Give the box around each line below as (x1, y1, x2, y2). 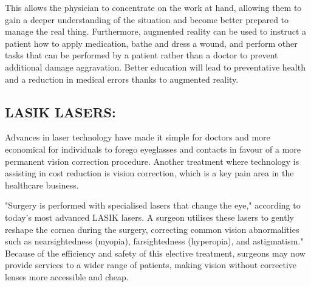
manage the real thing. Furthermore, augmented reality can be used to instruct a (5, 25, 307, 38)
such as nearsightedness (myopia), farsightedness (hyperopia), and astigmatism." (5, 235, 304, 247)
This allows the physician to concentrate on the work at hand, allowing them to (5, 1, 302, 13)
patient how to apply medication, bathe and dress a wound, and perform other (5, 36, 298, 49)
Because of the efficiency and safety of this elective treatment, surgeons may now (5, 246, 306, 259)
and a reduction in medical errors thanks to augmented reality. (5, 72, 239, 85)
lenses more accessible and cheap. (5, 270, 129, 283)
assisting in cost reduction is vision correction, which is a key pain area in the (5, 167, 294, 179)
